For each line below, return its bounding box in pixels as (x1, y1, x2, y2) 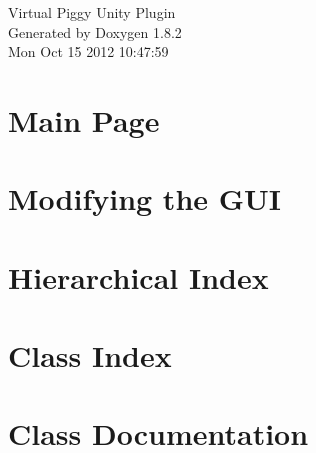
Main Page (8, 99, 160, 140)
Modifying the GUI (8, 178, 282, 219)
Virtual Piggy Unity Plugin (8, 2, 176, 22)
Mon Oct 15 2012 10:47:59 (8, 41, 169, 62)
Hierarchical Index (8, 256, 269, 297)
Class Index (8, 335, 172, 376)
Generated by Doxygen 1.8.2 (8, 21, 182, 42)
